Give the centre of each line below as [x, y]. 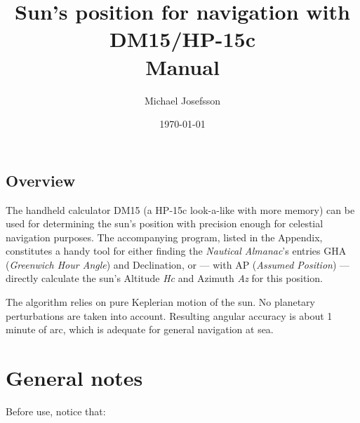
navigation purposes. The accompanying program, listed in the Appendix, [164, 237]
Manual [182, 66]
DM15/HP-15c [182, 39]
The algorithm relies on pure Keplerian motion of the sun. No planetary [160, 302]
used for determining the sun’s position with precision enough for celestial [165, 223]
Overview [41, 180]
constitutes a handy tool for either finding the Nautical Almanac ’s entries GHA [176, 251]
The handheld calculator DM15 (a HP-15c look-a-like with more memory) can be [180, 209]
